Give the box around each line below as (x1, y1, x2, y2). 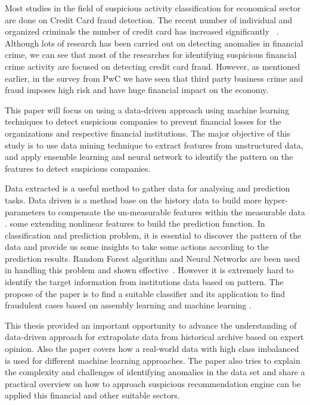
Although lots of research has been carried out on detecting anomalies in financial (5, 36, 303, 49)
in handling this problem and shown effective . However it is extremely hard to (5, 264, 294, 276)
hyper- (264, 193, 288, 206)
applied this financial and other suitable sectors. (5, 389, 180, 401)
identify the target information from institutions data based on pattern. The (5, 276, 284, 288)
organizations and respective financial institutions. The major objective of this (5, 126, 290, 139)
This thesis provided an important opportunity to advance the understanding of (5, 319, 297, 331)
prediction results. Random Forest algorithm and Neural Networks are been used (5, 252, 300, 264)
